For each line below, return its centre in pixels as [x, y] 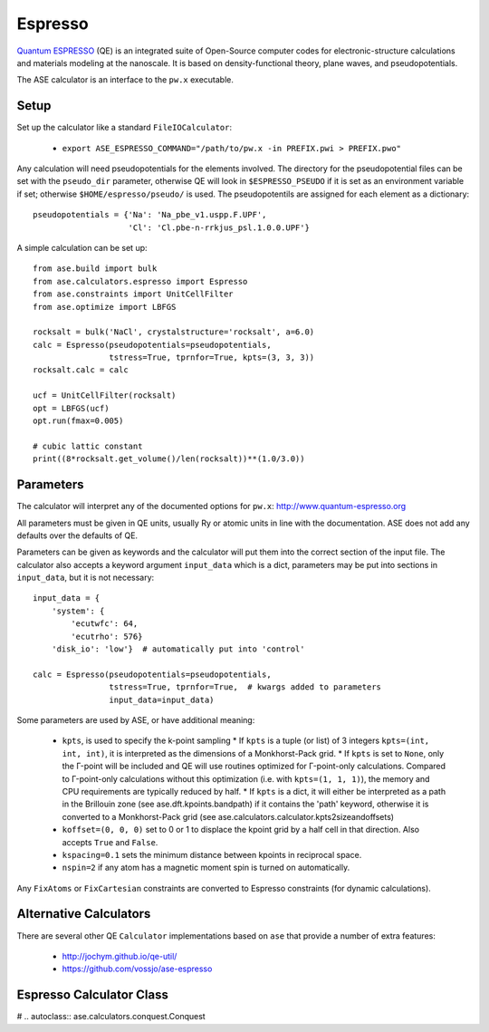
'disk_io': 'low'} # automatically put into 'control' [178, 649]
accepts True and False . [110, 842]
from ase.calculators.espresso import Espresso [140, 281]
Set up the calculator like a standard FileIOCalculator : [125, 128]
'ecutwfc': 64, [105, 624]
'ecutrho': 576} [107, 636]
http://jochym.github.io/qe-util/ [120, 956]
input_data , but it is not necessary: [86, 578]
